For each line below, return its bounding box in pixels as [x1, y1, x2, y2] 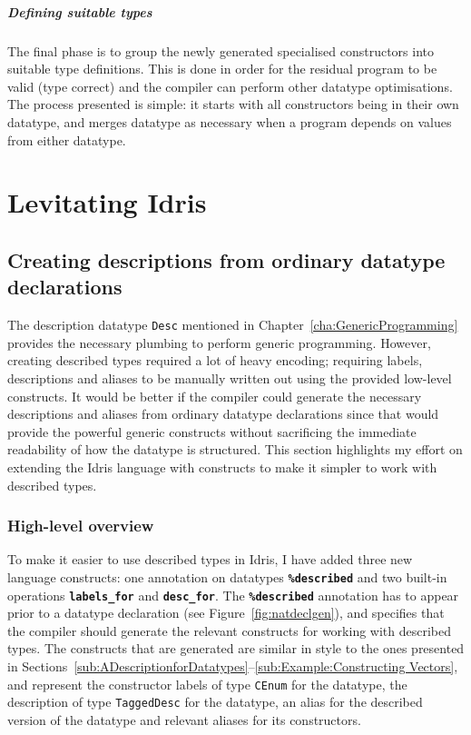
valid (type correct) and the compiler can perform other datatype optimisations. [7, 76, 453, 95]
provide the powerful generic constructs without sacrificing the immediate [7, 422, 417, 441]
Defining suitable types [7, 2, 152, 21]
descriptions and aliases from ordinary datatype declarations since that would [7, 404, 439, 423]
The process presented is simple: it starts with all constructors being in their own [7, 94, 459, 114]
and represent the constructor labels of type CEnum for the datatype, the [7, 674, 407, 693]
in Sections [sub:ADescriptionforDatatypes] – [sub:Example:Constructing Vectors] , [7, 657, 458, 675]
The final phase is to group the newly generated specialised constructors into [7, 41, 434, 60]
